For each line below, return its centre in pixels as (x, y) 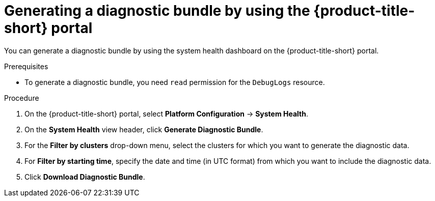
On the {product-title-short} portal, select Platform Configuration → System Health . (167, 113)
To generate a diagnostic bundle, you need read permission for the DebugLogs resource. (175, 82)
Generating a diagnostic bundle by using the (157, 11)
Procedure (22, 98)
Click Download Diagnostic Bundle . (85, 177)
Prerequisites (26, 66)
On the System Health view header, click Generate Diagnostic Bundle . (144, 129)
